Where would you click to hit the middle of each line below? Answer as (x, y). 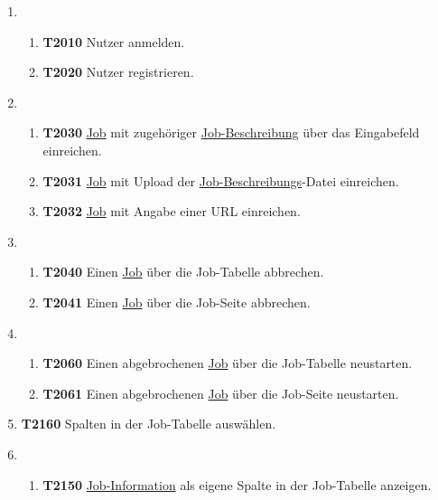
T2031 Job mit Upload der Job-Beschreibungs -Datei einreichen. (221, 180)
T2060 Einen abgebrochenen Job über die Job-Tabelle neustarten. (228, 363)
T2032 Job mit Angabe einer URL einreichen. (172, 211)
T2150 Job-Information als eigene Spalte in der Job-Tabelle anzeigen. (237, 484)
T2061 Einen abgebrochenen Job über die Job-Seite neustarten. (221, 393)
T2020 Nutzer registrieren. (118, 72)
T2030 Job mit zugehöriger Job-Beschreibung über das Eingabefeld (231, 132)
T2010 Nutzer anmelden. (114, 41)
